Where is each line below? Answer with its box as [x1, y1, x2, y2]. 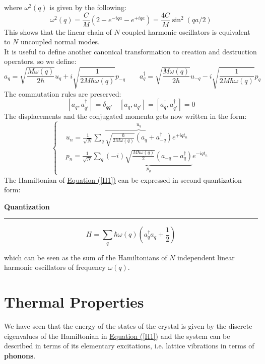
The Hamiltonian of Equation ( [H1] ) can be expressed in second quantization [4, 174, 242, 185]
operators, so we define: [4, 56, 77, 66]
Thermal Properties [4, 292, 144, 312]
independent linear [177, 252, 235, 262]
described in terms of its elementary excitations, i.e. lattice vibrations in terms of [4, 340, 254, 351]
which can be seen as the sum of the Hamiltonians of [4, 252, 167, 262]
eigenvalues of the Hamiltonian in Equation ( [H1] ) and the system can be [4, 330, 230, 341]
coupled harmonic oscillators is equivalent [122, 26, 250, 37]
